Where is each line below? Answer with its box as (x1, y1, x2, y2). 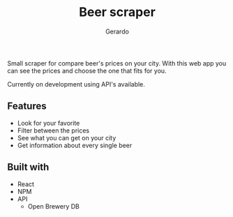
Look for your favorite (17, 119, 80, 127)
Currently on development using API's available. (7, 80, 145, 88)
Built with (7, 161, 50, 173)
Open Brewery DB (27, 202, 80, 210)
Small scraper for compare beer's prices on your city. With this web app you (7, 59, 227, 67)
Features (7, 100, 47, 112)
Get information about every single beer (17, 141, 133, 149)
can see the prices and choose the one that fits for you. (7, 66, 167, 75)
